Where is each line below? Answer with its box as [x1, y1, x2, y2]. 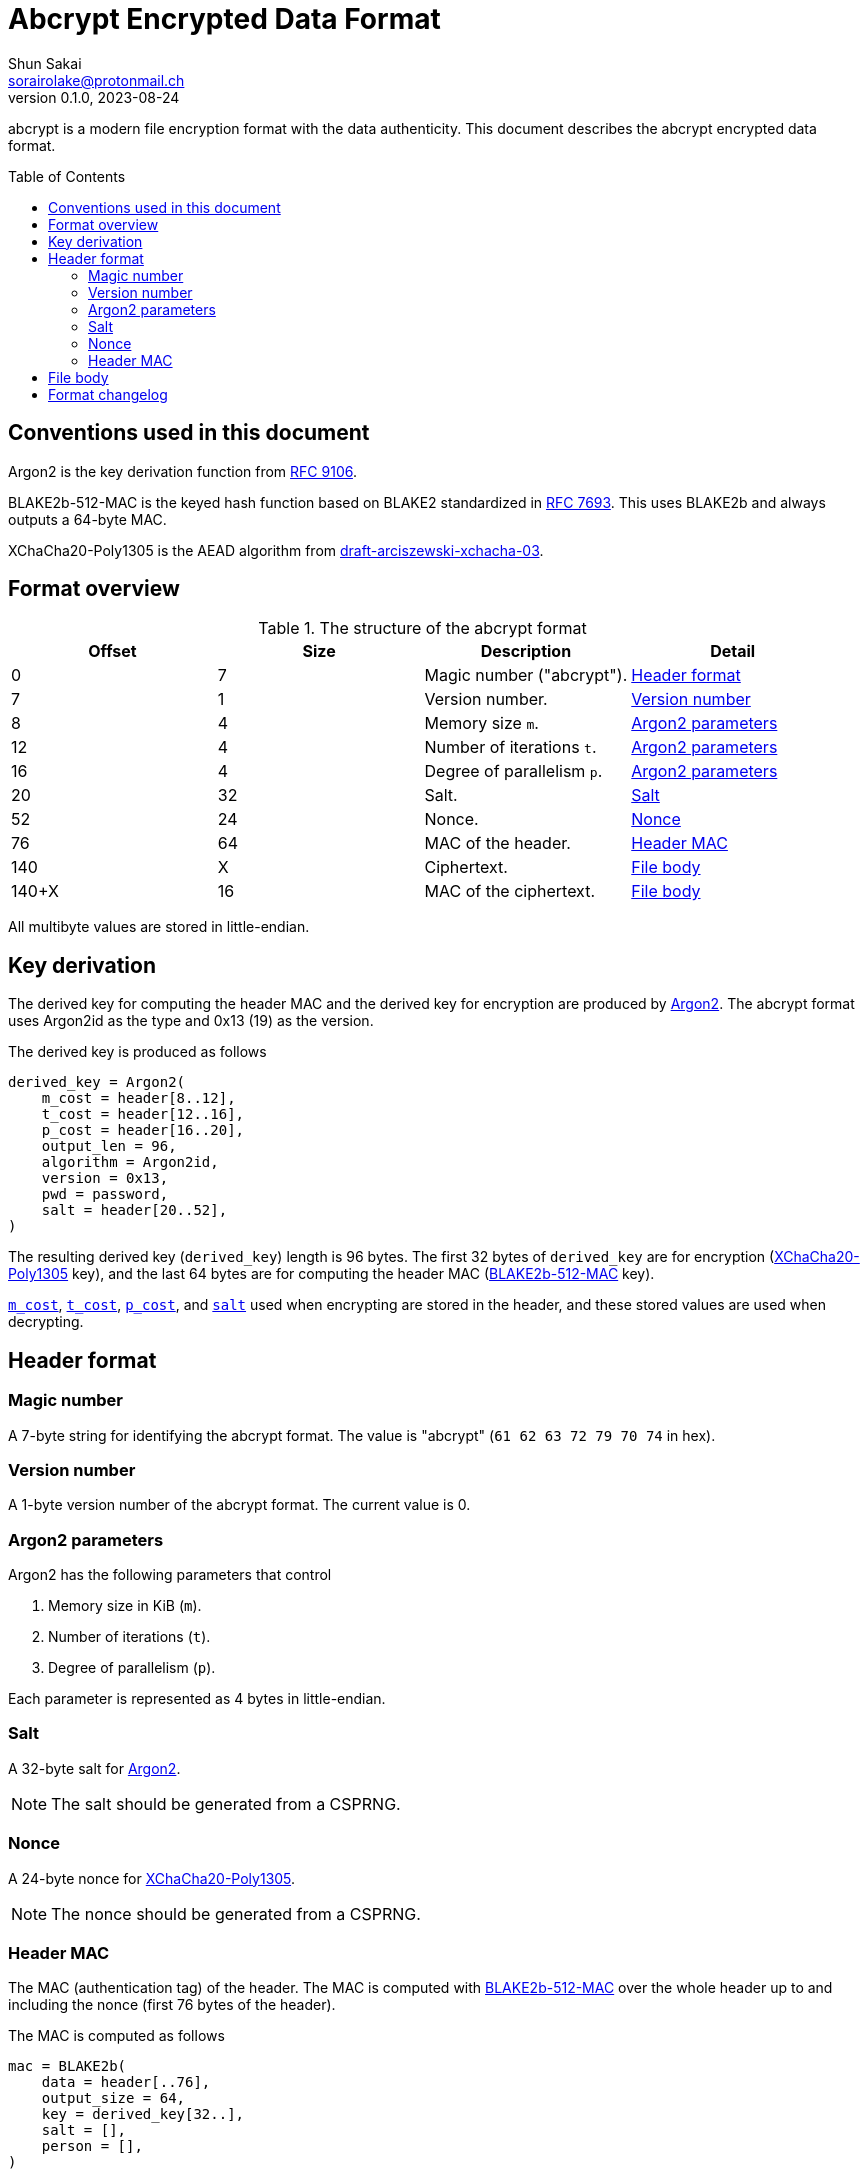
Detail [710, 641, 756, 662]
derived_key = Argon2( [8, 1074, 186, 1091]
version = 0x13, [41, 1170, 169, 1187]
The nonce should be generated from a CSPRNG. [51, 1903, 421, 1924]
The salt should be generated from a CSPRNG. [51, 1793, 401, 1814]
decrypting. [8, 1313, 84, 1331]
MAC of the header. [424, 833, 571, 854]
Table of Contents [8, 167, 126, 185]
